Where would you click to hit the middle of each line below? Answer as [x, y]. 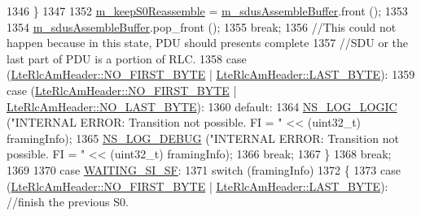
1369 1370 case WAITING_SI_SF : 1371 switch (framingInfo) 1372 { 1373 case [204, 169]
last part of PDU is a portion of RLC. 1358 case [127, 58]
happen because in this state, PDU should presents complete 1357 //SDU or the [208, 43]
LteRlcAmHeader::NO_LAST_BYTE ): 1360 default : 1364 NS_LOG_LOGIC [202, 106]
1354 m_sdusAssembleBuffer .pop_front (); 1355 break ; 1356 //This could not [202, 26]
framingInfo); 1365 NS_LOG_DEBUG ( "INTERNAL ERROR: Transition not [203, 138]
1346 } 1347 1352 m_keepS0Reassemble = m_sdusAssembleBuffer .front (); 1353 [207, 11]
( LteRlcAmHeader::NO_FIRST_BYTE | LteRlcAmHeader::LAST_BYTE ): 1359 [211, 74]
